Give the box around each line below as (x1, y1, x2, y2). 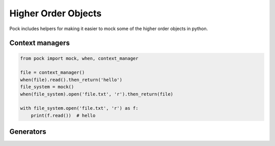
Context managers (9, 39, 70, 47)
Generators (9, 128, 46, 136)
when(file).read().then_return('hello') (20, 77, 122, 83)
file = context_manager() (20, 69, 85, 76)
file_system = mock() (20, 84, 74, 90)
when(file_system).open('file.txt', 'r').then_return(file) (20, 91, 174, 97)
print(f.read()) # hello (31, 112, 96, 118)
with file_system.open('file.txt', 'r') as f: (20, 105, 139, 111)
